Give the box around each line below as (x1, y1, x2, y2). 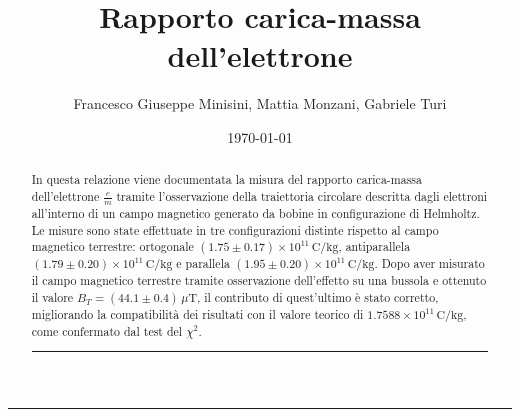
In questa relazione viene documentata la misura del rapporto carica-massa (31, 171, 422, 188)
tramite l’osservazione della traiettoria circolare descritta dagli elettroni (116, 187, 488, 204)
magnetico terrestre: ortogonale (31, 238, 194, 255)
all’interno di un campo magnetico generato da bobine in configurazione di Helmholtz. (31, 205, 480, 222)
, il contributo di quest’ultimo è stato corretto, (197, 289, 439, 306)
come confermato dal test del (31, 322, 183, 339)
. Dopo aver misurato (374, 255, 485, 272)
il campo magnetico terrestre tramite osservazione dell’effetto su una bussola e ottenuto (31, 272, 487, 289)
